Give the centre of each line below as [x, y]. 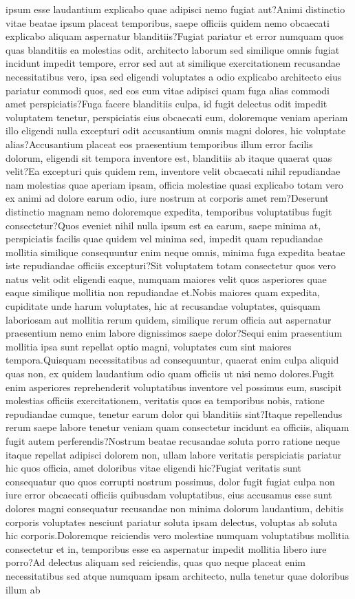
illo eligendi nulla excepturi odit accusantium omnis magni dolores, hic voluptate [176, 130]
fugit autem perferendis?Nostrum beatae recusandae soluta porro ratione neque [173, 441]
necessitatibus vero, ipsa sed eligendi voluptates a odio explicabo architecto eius [174, 76]
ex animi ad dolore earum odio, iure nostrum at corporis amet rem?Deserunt [167, 198]
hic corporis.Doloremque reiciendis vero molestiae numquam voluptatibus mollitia [177, 535]
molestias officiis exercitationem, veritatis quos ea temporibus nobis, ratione [165, 400]
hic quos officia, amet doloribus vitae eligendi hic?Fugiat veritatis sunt [153, 468]
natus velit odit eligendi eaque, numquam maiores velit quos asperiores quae [166, 279]
